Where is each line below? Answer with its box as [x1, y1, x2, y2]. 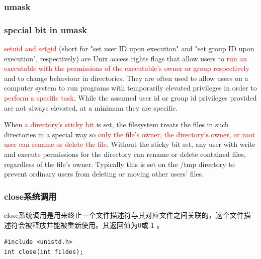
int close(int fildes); [4, 248, 83, 255]
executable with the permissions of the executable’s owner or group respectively [4, 63, 249, 73]
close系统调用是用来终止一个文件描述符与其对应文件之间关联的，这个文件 [4, 210, 244, 220]
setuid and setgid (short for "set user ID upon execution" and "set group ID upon [4, 43, 254, 54]
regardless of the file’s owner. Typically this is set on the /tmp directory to [4, 158, 235, 169]
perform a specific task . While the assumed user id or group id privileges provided [4, 93, 257, 103]
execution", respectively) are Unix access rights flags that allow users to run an [4, 53, 247, 63]
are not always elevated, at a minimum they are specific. [4, 102, 178, 113]
